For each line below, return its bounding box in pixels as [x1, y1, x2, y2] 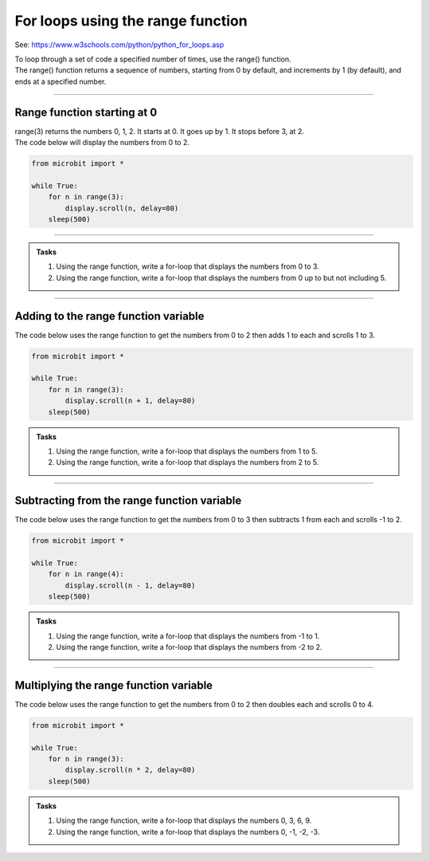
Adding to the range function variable [14, 309, 205, 323]
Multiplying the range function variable [14, 678, 213, 692]
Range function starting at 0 [14, 105, 158, 119]
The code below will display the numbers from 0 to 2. [14, 138, 190, 147]
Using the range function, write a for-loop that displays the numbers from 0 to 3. [56, 261, 320, 271]
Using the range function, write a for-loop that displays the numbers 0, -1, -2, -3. [56, 827, 320, 836]
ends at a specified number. [14, 77, 107, 86]
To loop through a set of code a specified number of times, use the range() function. [14, 54, 291, 64]
